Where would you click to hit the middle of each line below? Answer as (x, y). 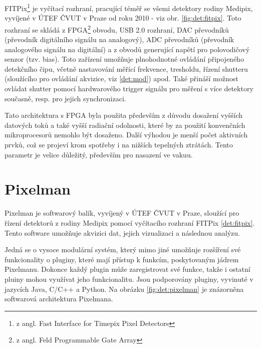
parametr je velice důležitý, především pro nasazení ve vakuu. (99, 154)
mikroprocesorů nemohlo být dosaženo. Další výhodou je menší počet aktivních (126, 135)
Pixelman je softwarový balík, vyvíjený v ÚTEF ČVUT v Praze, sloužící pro (122, 213)
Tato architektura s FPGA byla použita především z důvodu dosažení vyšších (124, 115)
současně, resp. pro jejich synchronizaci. (65, 98)
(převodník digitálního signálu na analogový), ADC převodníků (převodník (119, 39)
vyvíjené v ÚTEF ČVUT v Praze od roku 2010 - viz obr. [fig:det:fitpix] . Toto (123, 18)
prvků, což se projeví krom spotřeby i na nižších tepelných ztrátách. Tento (119, 145)
